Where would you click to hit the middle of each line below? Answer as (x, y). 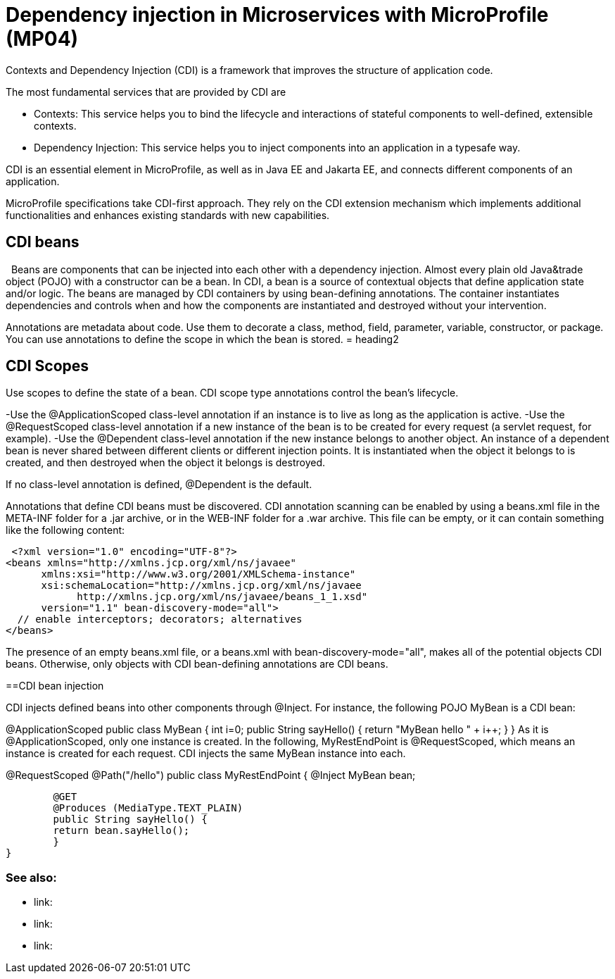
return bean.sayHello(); (121, 831)
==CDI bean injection (55, 686)
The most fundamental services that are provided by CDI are (146, 92)
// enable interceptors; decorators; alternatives (160, 619)
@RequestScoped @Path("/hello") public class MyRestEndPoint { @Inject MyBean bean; (211, 775)
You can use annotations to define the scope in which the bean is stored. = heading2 (202, 339)
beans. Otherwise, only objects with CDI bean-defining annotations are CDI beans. (197, 664)
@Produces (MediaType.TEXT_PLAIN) (148, 808)
